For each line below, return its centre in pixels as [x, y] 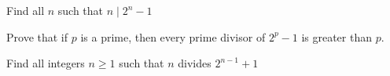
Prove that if [37, 36]
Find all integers [46, 63]
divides [195, 63]
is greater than [337, 36]
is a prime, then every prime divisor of [173, 36]
